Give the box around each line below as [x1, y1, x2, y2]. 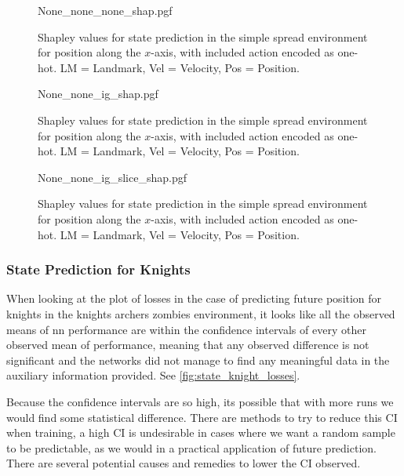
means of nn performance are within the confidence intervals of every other [6, 321, 366, 337]
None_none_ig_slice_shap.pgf [38, 169, 187, 185]
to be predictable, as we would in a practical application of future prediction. [6, 439, 377, 456]
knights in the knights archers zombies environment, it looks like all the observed [6, 305, 395, 322]
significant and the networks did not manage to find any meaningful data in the [6, 351, 390, 368]
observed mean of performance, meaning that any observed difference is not [6, 336, 369, 353]
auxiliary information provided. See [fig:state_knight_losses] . [6, 367, 300, 383]
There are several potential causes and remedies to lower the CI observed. [6, 455, 361, 471]
